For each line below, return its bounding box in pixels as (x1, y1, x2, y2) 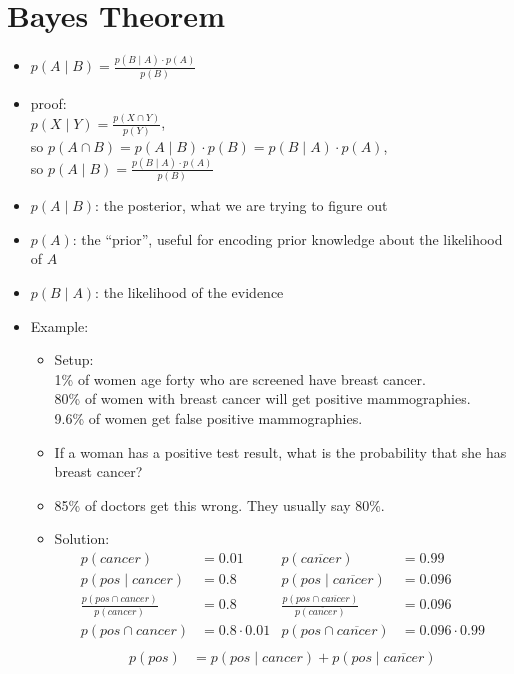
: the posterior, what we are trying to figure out (95, 195, 388, 216)
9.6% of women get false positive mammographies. (54, 407, 363, 428)
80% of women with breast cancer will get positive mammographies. (54, 388, 471, 409)
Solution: (54, 528, 110, 549)
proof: (30, 92, 67, 113)
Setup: (54, 349, 94, 370)
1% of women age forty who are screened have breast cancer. (54, 368, 426, 389)
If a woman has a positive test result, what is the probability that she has (54, 441, 507, 462)
